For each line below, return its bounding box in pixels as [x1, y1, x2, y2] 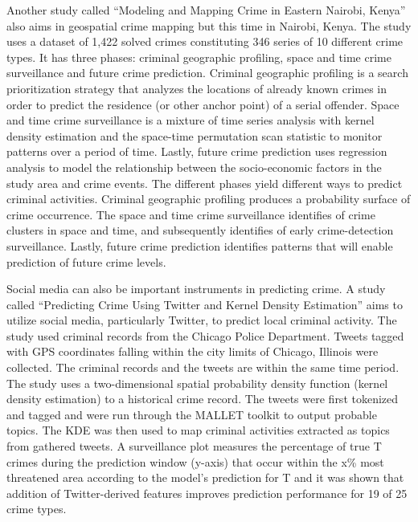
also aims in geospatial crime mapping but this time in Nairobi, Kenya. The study [6, 17, 412, 34]
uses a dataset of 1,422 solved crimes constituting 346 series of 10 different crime [6, 33, 404, 50]
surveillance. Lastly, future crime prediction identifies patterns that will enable [6, 237, 393, 254]
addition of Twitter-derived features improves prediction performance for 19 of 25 [6, 484, 408, 501]
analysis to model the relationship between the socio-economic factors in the [6, 158, 382, 175]
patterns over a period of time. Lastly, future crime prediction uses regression [6, 143, 387, 160]
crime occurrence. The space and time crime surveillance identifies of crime [6, 206, 375, 222]
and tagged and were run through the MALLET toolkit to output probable [6, 406, 377, 422]
